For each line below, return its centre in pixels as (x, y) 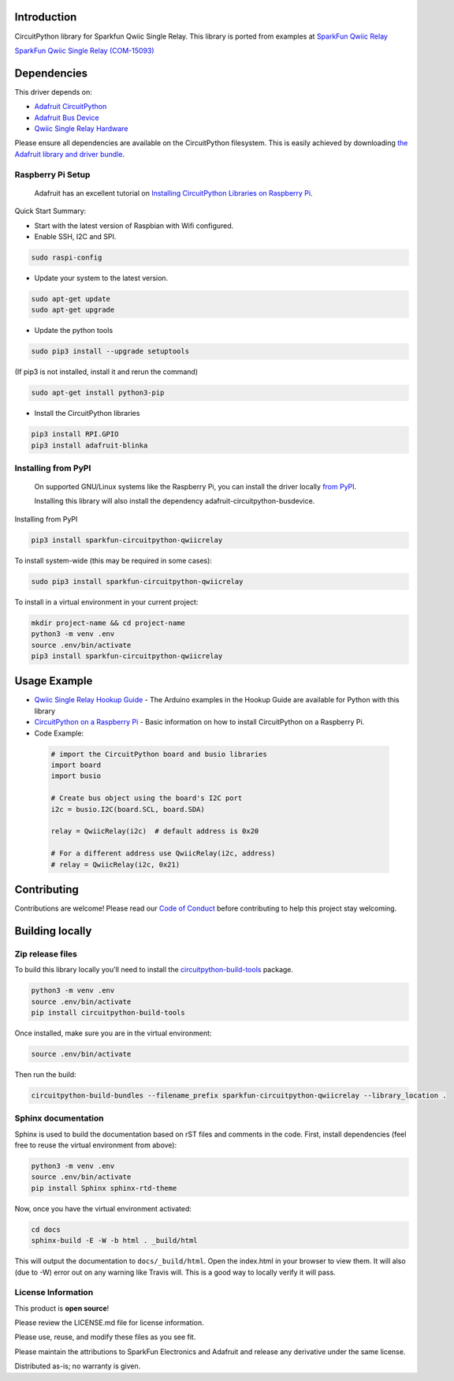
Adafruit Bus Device (67, 118)
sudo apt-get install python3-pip (98, 393)
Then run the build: (45, 1074)
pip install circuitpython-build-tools (108, 1012)
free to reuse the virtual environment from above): (96, 1145)
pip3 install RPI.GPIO (75, 434)
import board (76, 765)
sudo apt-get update (71, 299)
